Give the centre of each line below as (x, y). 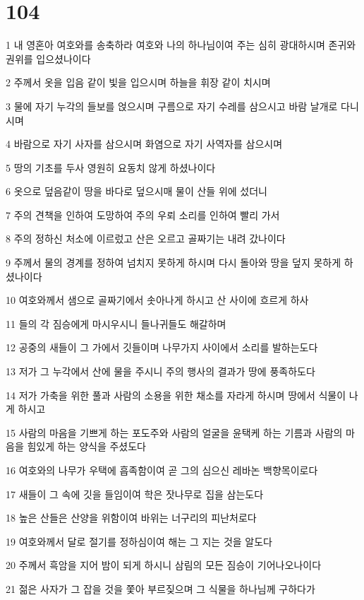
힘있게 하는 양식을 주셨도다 (86, 446)
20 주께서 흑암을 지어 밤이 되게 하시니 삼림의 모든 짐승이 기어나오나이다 (164, 565)
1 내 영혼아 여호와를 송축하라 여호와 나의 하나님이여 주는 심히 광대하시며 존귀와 (181, 45)
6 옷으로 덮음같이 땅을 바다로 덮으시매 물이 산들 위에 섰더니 (136, 191)
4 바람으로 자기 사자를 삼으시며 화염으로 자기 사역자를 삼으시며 (144, 144)
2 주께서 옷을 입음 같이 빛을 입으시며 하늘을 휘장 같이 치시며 (138, 82)
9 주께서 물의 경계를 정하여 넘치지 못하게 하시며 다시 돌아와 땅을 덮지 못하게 (174, 263)
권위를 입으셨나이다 (48, 58)
